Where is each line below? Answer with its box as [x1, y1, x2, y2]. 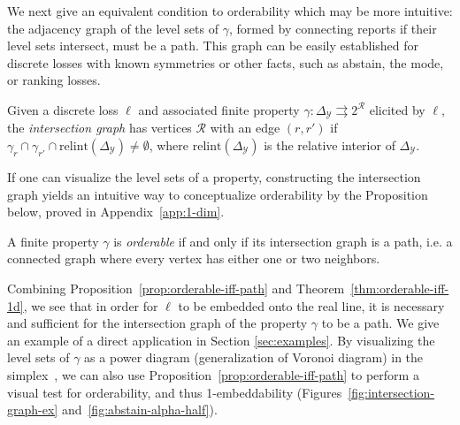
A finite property [7, 231, 99, 250]
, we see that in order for [23, 296, 158, 315]
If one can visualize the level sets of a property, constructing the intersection [7, 168, 421, 186]
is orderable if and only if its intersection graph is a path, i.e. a [113, 231, 453, 250]
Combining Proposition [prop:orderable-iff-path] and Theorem [7, 278, 345, 297]
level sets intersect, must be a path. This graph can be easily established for [7, 36, 419, 55]
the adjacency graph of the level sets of [7, 19, 218, 37]
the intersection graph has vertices [7, 118, 192, 137]
